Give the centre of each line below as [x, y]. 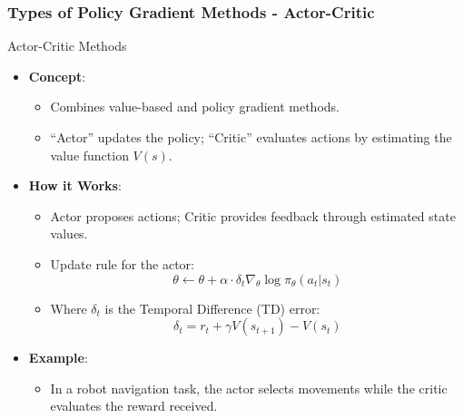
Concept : [57, 76]
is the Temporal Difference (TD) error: [212, 308]
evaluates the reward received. [134, 406]
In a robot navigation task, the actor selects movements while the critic [249, 388]
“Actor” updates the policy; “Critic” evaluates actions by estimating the [251, 137]
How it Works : [75, 185]
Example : [58, 358]
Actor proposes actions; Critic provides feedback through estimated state [253, 215]
